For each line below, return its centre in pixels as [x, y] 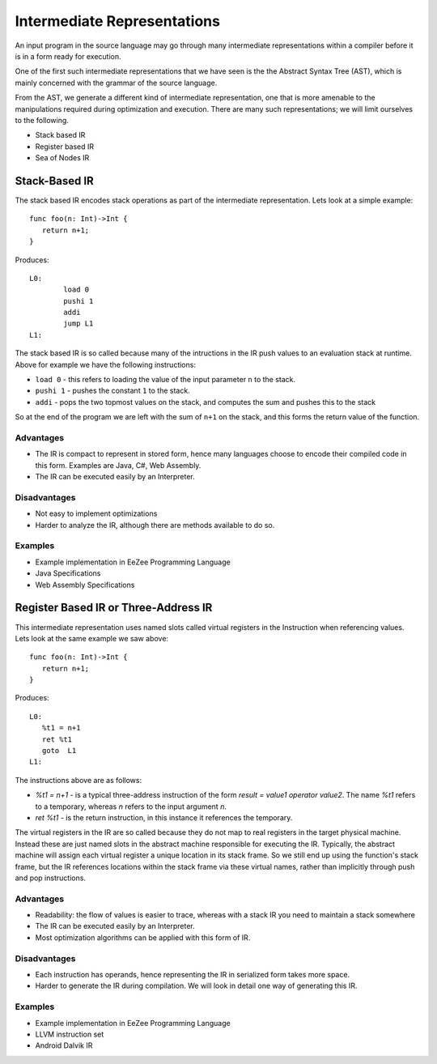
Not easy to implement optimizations [96, 513]
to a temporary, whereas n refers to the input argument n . [131, 807]
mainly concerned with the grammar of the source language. [116, 83]
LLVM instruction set [70, 1034]
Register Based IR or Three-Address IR [114, 608]
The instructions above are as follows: [78, 780]
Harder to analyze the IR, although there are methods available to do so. [155, 525]
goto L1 [59, 751]
